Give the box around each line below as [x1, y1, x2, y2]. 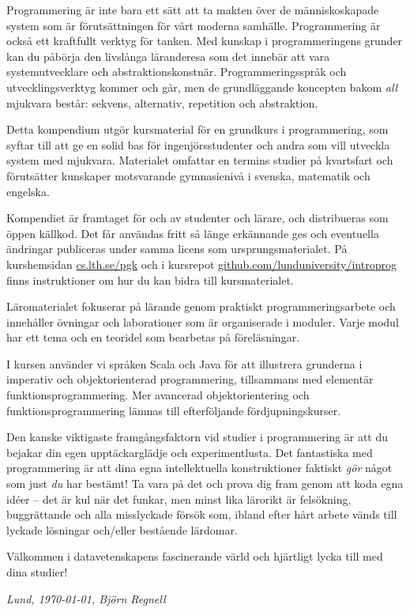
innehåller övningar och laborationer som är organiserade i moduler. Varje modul [6, 313, 399, 330]
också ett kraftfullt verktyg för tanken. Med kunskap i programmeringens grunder [6, 32, 403, 49]
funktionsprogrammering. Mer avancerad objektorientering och [6, 387, 310, 403]
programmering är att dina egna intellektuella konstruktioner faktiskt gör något [6, 459, 393, 476]
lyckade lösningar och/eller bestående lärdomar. [6, 521, 238, 538]
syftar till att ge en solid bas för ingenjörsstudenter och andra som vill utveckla [6, 136, 390, 153]
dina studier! [6, 564, 68, 580]
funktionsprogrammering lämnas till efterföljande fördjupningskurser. [6, 402, 341, 418]
